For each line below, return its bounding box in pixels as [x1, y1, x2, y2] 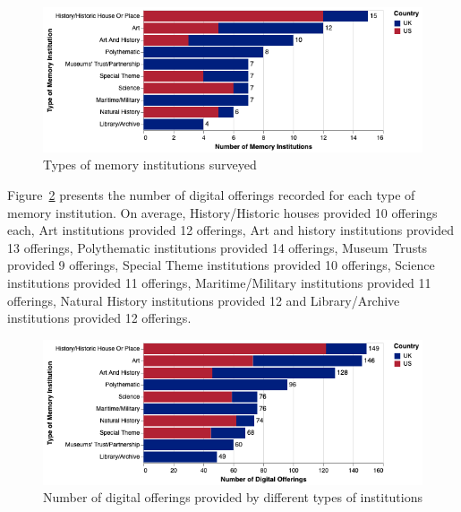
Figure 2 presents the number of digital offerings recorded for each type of [7, 186, 415, 204]
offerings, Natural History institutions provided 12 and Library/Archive [7, 291, 400, 309]
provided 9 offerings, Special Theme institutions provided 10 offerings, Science [7, 256, 435, 274]
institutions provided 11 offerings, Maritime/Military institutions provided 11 [7, 273, 431, 291]
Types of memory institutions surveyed [43, 155, 257, 174]
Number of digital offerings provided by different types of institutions [43, 488, 423, 507]
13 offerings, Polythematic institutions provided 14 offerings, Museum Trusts [7, 238, 428, 256]
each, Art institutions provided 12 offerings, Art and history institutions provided [7, 221, 454, 239]
